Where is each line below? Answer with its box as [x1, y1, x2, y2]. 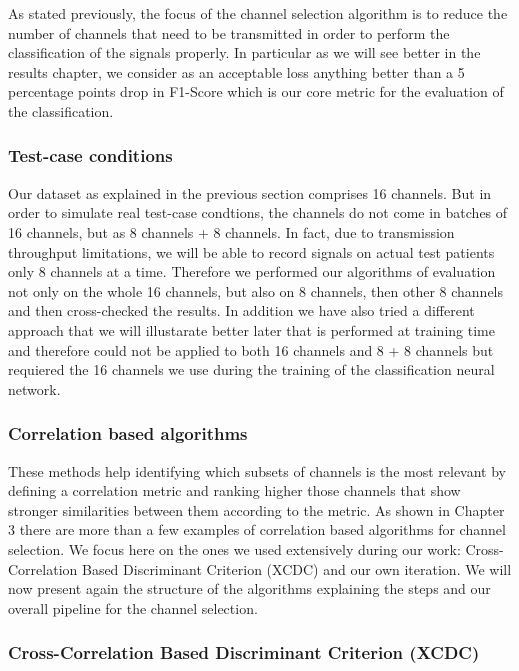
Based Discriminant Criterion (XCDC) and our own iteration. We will [81, 558, 512, 579]
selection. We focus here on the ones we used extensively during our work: [8, 538, 461, 559]
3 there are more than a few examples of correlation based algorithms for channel [8, 519, 506, 540]
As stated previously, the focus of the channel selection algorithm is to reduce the [8, 3, 508, 23]
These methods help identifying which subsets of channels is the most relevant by [8, 460, 507, 481]
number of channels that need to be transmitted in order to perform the [8, 22, 450, 43]
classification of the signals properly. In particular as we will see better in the [8, 42, 481, 63]
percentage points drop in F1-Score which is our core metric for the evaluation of [8, 81, 504, 102]
